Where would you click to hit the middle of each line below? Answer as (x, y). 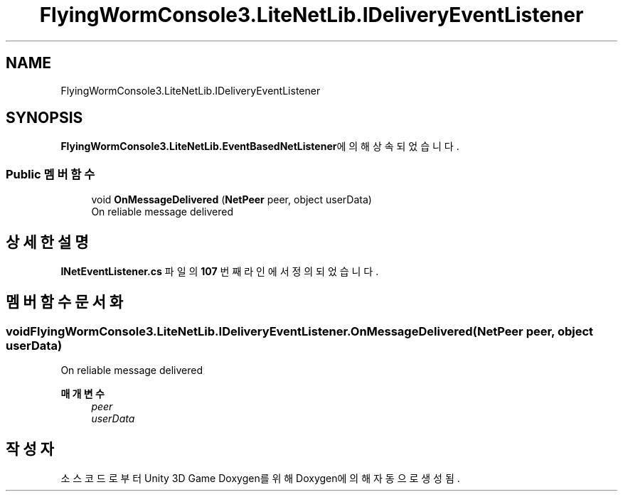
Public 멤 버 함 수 (50, 174)
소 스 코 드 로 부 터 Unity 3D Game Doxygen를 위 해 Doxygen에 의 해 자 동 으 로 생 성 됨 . (260, 479)
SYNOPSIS (44, 118)
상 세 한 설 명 (47, 242)
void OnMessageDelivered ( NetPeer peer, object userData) (231, 200)
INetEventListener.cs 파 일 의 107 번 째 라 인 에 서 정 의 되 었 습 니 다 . (220, 272)
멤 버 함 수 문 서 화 (65, 302)
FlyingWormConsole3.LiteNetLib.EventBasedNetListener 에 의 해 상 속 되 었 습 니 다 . (260, 146)
